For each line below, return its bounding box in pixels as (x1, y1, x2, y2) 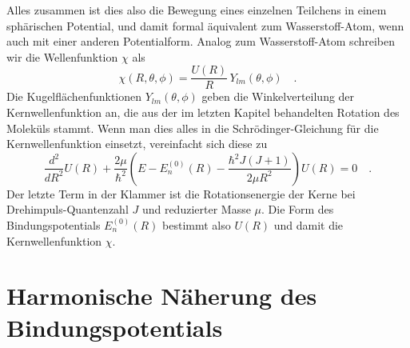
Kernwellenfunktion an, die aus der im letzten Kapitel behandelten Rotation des (6, 104, 400, 121)
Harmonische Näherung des (6, 279, 317, 312)
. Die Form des (261, 201, 334, 218)
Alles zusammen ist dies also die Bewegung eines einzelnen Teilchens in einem (6, 2, 387, 18)
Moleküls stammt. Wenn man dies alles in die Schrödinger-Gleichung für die (6, 119, 379, 136)
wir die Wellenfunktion (6, 48, 118, 65)
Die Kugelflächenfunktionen (6, 88, 142, 105)
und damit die (273, 217, 344, 233)
